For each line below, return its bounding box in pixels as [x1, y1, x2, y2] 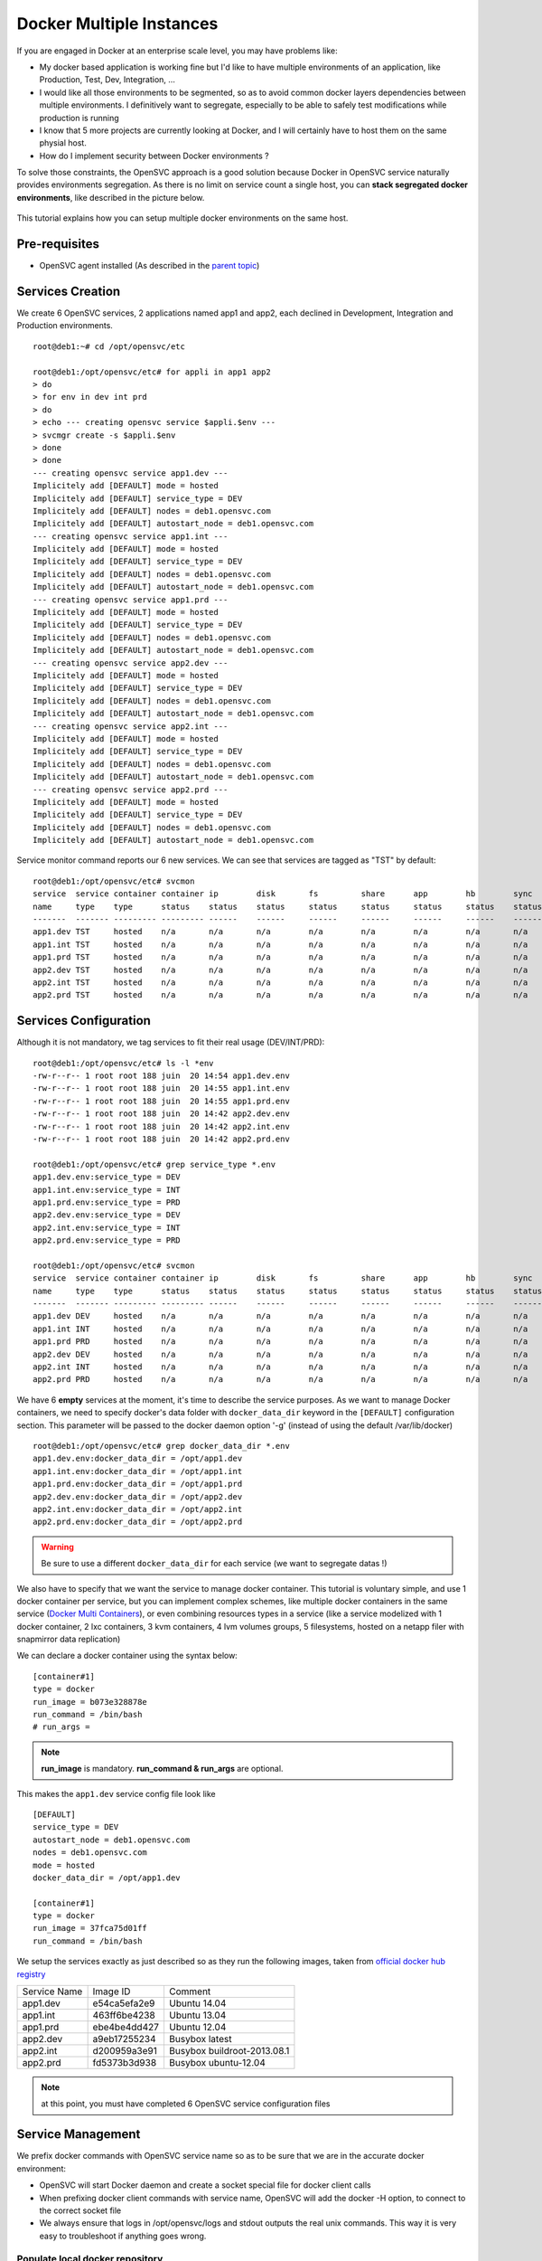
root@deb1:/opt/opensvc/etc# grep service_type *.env [33, 1159, 276, 1169]
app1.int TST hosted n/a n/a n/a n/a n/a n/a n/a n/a [33, 939, 528, 950]
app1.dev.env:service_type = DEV [33, 1172, 181, 1182]
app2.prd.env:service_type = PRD [33, 1235, 181, 1245]
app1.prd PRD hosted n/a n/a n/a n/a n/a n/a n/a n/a [33, 1337, 528, 1347]
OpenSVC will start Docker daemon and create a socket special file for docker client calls [39, 2180, 371, 2190]
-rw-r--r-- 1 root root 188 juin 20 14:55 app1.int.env [33, 1083, 291, 1093]
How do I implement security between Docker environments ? [39, 150, 270, 161]
